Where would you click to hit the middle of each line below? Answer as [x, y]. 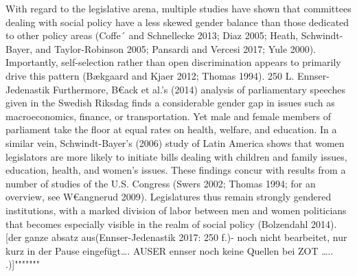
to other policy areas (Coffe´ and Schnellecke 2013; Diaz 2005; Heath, [152, 35]
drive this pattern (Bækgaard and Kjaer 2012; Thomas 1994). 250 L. [150, 75]
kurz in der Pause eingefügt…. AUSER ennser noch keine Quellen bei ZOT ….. [170, 250]
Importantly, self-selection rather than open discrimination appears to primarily [173, 62]
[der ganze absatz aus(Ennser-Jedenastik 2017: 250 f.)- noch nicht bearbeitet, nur [176, 237]
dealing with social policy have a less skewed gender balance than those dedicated [177, 22]
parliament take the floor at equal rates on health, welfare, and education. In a [171, 129]
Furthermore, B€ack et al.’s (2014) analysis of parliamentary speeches [199, 89]
